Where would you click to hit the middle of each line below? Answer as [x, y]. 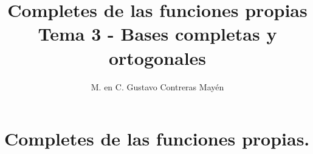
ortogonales [157, 57]
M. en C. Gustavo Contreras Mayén [157, 86]
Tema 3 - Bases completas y [157, 34]
